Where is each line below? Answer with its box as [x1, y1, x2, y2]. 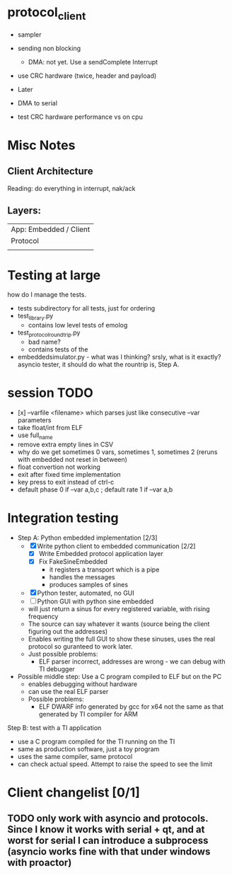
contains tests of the [28, 344, 88, 354]
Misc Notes [7, 137, 76, 153]
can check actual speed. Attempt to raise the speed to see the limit [17, 760, 213, 768]
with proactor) [7, 857, 72, 869]
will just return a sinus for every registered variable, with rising [28, 604, 210, 613]
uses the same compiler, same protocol [17, 752, 133, 760]
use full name [17, 431, 53, 441]
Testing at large [7, 267, 101, 283]
